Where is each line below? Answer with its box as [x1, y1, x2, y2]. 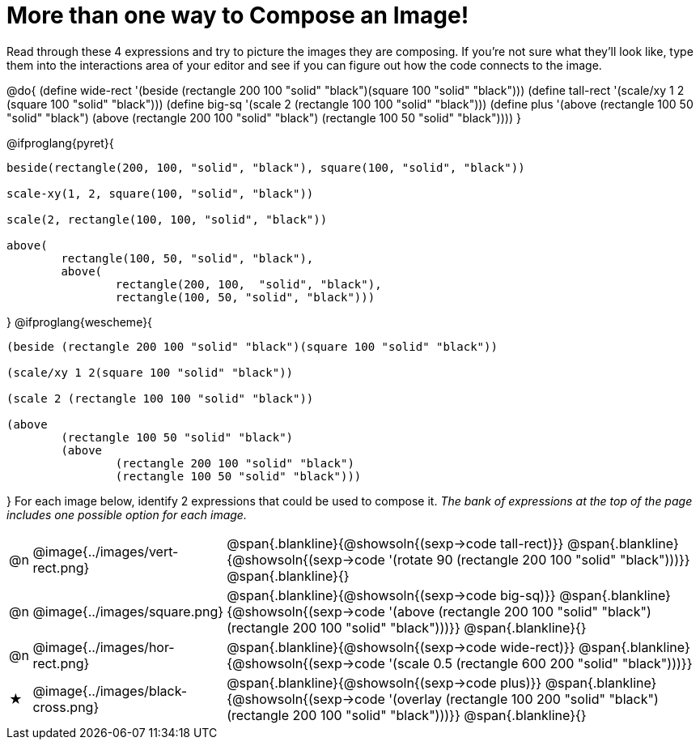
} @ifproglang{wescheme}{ [6, 314, 153, 329]
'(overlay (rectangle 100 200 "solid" [388, 690, 605, 707]
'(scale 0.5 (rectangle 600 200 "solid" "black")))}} [388, 654, 693, 671]
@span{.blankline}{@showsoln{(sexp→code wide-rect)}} [227, 638, 575, 655]
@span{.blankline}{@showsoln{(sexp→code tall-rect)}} [227, 535, 564, 552]
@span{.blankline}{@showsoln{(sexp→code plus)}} [227, 674, 542, 691]
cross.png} [32, 698, 100, 715]
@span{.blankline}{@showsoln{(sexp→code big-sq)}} [227, 586, 556, 603]
